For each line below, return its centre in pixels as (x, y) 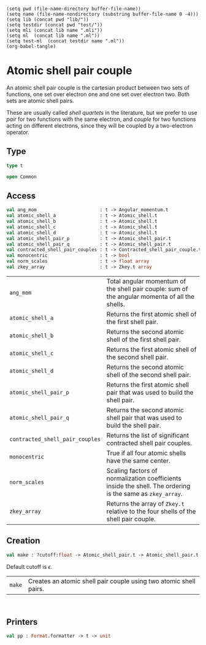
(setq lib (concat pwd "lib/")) (48, 20)
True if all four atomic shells (146, 453)
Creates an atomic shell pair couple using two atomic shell (112, 581)
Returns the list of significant (147, 435)
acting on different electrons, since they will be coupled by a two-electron (100, 125)
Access (21, 195)
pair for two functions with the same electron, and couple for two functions (101, 119)
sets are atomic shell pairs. (40, 101)
